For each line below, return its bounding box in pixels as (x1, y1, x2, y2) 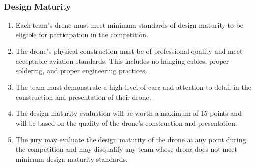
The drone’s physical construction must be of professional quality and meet (15, 46, 243, 56)
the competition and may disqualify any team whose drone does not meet (15, 144, 237, 154)
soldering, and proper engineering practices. (15, 65, 147, 75)
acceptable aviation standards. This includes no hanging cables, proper (15, 56, 229, 66)
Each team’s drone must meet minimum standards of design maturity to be (15, 20, 244, 30)
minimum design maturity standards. (15, 153, 127, 164)
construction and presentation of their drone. (15, 91, 151, 101)
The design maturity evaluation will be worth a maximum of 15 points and (15, 108, 242, 118)
